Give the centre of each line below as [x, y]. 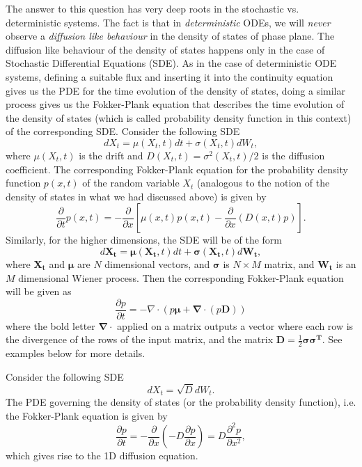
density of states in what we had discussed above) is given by [136, 196]
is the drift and [111, 155]
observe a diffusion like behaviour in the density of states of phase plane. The [170, 36]
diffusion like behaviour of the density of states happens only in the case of [165, 49]
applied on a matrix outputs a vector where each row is [235, 325]
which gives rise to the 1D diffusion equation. [102, 456]
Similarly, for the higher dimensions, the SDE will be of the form [144, 240]
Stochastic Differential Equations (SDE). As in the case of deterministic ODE [171, 63]
